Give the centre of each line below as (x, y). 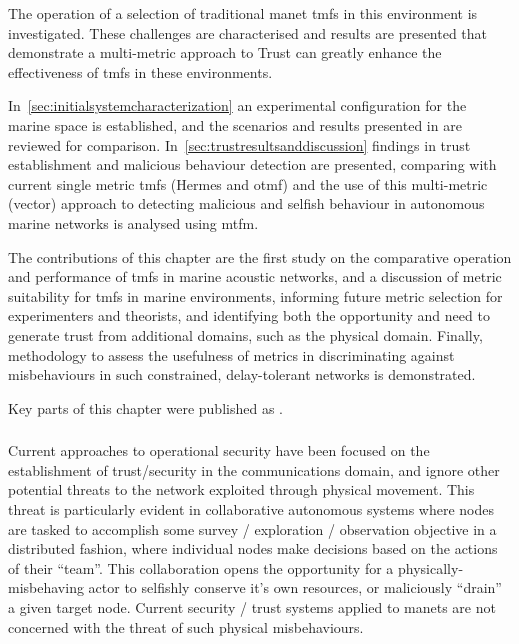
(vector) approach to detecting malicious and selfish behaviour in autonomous (246, 203)
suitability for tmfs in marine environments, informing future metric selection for (255, 295)
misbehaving (46, 587)
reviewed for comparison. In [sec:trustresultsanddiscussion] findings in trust (239, 144)
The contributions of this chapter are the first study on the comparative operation (260, 256)
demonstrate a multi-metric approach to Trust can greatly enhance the (225, 52)
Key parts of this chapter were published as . (145, 407)
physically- (431, 567)
